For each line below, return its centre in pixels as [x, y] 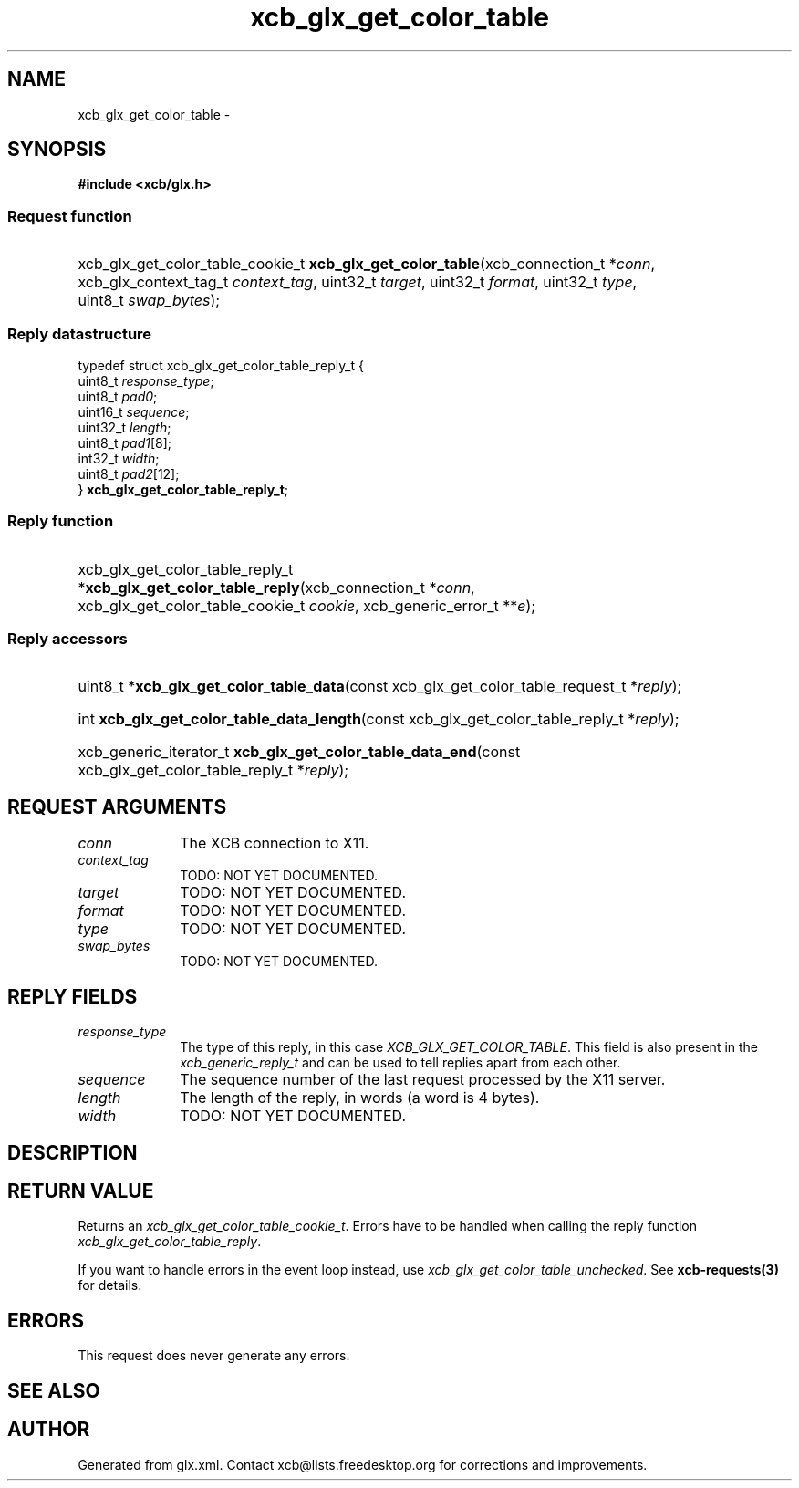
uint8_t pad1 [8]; [125, 442]
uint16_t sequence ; [134, 411]
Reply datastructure [80, 333]
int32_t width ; [119, 458]
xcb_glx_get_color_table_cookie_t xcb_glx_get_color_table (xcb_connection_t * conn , [367, 264]
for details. [110, 1285]
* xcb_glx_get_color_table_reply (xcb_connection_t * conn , [276, 587]
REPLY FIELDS [73, 996]
